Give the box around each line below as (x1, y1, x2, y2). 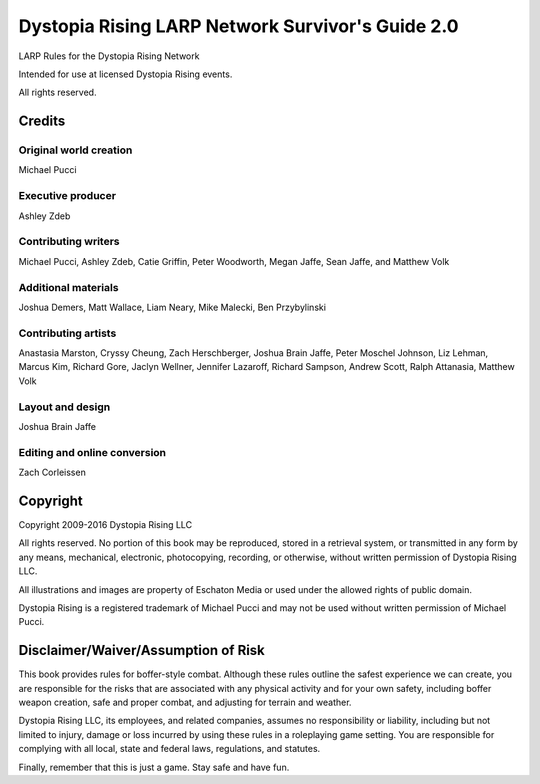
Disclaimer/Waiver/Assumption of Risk (18, 642, 265, 659)
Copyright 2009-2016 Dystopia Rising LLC (18, 519, 193, 531)
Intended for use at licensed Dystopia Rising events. (18, 68, 233, 80)
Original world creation (18, 143, 133, 157)
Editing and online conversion (18, 445, 167, 459)
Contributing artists (18, 326, 117, 340)
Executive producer (18, 189, 117, 203)
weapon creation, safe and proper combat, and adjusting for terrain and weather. (18, 696, 352, 709)
